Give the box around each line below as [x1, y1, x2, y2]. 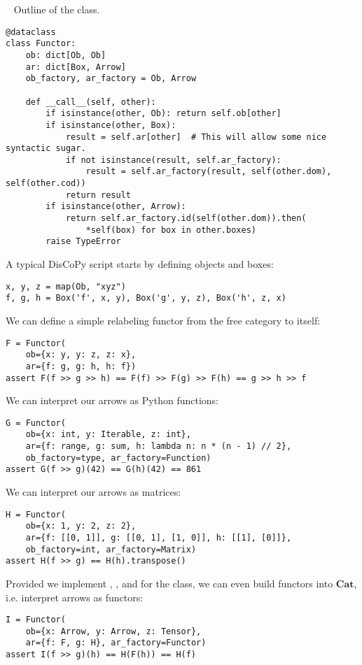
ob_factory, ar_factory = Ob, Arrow [25, 73, 197, 84]
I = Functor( [6, 615, 66, 625]
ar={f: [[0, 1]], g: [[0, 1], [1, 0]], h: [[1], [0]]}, [25, 532, 292, 543]
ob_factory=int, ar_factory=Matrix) [25, 544, 197, 555]
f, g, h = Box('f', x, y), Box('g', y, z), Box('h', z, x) [6, 293, 286, 303]
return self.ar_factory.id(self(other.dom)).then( [65, 213, 307, 224]
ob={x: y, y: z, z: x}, [25, 350, 137, 360]
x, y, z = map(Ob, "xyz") [6, 281, 126, 292]
